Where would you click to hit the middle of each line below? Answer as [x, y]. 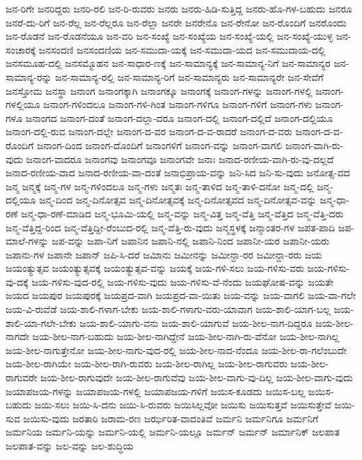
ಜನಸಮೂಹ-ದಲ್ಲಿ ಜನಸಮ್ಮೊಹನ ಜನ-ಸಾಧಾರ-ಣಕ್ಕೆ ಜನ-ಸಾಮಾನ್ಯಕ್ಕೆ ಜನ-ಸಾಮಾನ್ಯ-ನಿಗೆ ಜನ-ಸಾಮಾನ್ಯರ [168, 63]
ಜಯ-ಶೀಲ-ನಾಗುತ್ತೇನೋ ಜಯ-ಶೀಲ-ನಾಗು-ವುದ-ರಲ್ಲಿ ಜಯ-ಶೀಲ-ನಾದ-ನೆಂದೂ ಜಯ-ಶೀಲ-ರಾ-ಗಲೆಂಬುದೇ [176, 350]
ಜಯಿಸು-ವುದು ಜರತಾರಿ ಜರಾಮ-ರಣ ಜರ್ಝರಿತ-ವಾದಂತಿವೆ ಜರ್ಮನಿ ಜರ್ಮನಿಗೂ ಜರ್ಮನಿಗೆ [171, 418]
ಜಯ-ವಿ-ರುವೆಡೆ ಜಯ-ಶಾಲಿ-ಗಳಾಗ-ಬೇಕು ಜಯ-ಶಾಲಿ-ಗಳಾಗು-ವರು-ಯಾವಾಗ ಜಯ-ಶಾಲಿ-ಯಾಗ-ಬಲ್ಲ [168, 309]
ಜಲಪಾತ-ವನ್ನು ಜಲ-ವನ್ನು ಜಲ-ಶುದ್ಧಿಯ [70, 445]
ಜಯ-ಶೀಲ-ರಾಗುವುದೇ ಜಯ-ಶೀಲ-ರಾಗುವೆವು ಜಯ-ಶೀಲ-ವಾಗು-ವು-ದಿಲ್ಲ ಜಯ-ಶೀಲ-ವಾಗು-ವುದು [197, 377]
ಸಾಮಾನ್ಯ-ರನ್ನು [29, 76]
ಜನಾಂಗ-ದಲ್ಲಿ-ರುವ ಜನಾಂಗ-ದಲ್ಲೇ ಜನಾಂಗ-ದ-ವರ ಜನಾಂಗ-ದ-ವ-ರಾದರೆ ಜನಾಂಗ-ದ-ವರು [149, 131]
